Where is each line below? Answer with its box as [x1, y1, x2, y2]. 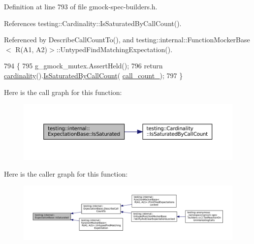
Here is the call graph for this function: [4, 87, 122, 97]
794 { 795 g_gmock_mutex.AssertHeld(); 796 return [4, 61, 163, 71]
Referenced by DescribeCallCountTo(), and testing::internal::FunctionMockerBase [4, 34, 250, 45]
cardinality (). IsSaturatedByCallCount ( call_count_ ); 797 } [4, 70, 183, 80]
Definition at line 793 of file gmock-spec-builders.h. [4, 1, 158, 11]
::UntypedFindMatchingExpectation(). [56, 44, 173, 54]
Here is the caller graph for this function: [4, 168, 128, 179]
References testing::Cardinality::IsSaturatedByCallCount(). [4, 18, 182, 28]
